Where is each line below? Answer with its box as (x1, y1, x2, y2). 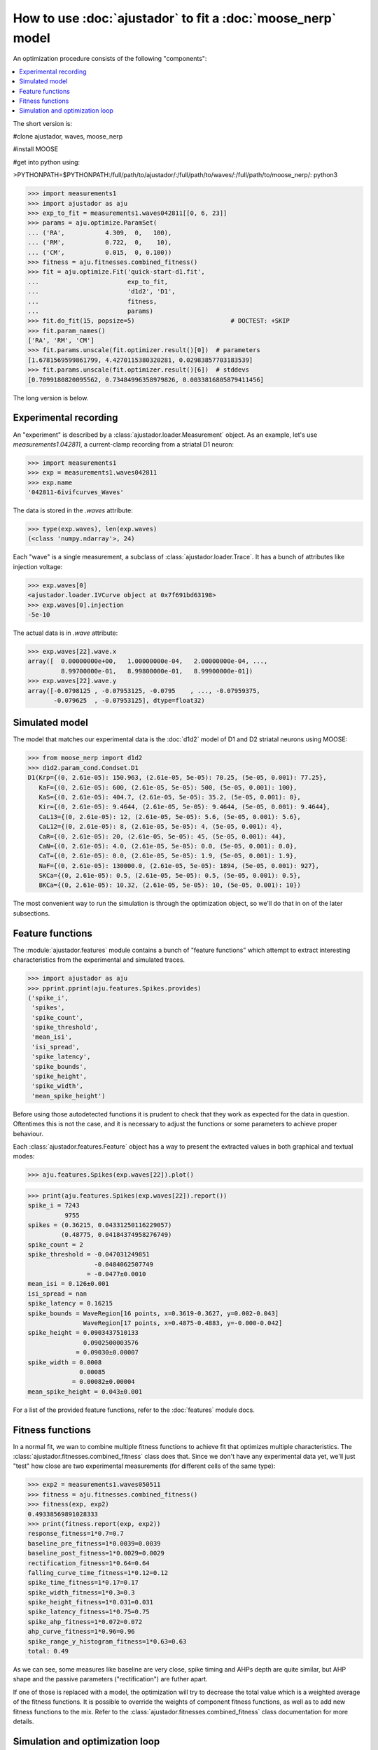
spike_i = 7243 (27, 1201, 80, 1210)
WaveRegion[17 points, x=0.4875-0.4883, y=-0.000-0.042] (83, 1319, 283, 1326)
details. (13, 1717, 34, 1725)
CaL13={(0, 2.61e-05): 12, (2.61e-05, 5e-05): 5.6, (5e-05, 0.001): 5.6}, (38, 813, 301, 820)
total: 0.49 (27, 1647, 69, 1655)
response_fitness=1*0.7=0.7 (27, 1529, 124, 1538)
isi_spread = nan (27, 1289, 87, 1298)
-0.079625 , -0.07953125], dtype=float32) (53, 696, 206, 704)
